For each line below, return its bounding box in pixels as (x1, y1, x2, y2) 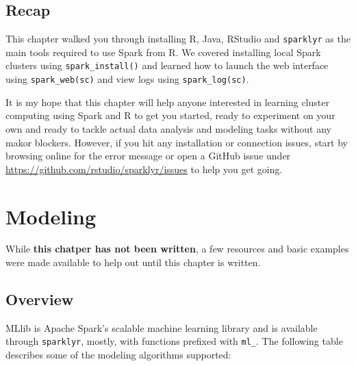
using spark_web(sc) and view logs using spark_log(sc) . (5, 72, 249, 86)
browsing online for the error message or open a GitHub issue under (5, 148, 291, 163)
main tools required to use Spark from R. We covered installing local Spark (5, 44, 321, 59)
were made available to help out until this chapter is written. (5, 255, 261, 270)
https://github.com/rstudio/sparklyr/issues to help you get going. (5, 161, 283, 176)
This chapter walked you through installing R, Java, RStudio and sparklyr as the (5, 31, 351, 46)
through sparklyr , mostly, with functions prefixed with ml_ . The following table (5, 334, 343, 348)
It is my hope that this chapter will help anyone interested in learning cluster (5, 94, 329, 109)
